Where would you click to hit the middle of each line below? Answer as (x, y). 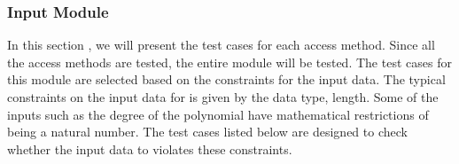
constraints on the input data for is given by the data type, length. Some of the (223, 97)
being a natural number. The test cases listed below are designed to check (207, 132)
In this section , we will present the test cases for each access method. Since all (221, 45)
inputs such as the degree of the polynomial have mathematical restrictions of (218, 114)
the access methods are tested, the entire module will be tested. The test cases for (229, 62)
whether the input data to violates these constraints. (150, 148)
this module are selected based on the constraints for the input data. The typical (226, 79)
